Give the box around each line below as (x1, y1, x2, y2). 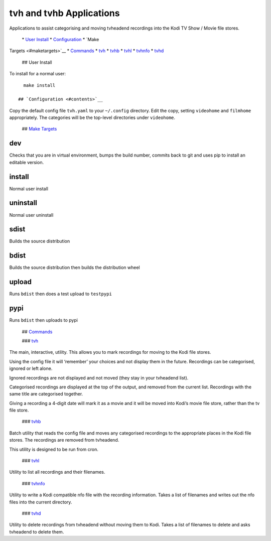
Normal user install (9, 186, 49, 192)
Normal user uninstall (9, 212, 54, 218)
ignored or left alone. (9, 365, 53, 371)
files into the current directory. (9, 499, 72, 505)
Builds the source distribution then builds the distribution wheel (9, 264, 140, 270)
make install (23, 82, 56, 88)
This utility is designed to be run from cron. (9, 446, 99, 452)
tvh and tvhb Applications (9, 8, 120, 19)
